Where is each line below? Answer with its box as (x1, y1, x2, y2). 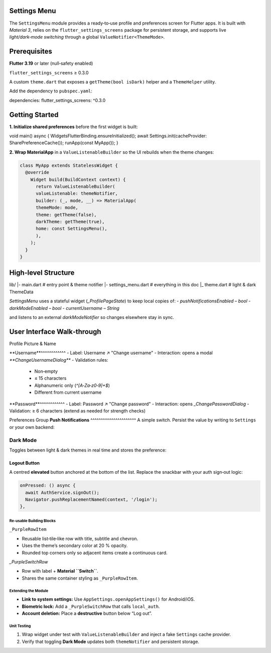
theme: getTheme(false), (36, 211, 97, 217)
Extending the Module (9, 588, 49, 593)
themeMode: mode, (36, 205, 79, 210)
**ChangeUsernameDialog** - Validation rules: (9, 357, 108, 363)
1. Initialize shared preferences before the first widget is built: (9, 124, 138, 130)
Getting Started (9, 111, 59, 119)
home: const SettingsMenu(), (36, 226, 107, 232)
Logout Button (9, 460, 40, 466)
